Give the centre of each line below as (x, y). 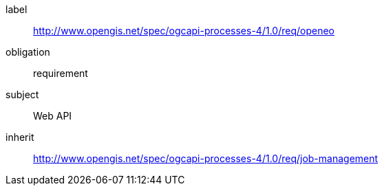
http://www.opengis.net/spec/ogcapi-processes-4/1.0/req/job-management (206, 158)
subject (22, 94)
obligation (28, 52)
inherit (20, 137)
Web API (53, 116)
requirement (61, 73)
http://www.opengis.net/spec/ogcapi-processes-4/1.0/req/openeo (184, 31)
